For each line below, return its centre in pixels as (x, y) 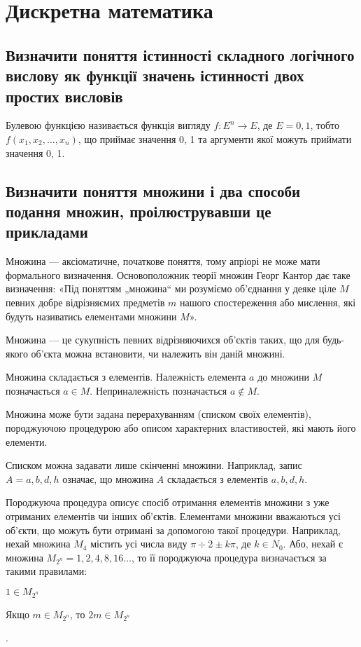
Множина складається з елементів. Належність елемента (126, 377)
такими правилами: (47, 571)
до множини (284, 377)
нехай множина (38, 544)
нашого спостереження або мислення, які (268, 302)
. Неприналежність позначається (158, 390)
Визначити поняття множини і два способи (153, 190)
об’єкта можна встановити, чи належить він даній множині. (158, 353)
